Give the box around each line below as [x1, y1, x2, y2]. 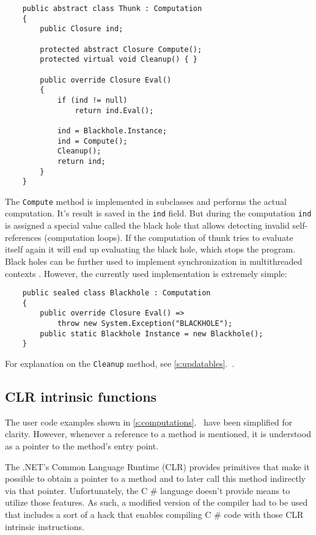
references [5, 231, 42, 243]
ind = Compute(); [57, 136, 128, 146]
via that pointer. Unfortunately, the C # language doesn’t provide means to [5, 484, 290, 496]
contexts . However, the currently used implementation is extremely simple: [5, 267, 287, 279]
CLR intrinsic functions [5, 387, 157, 406]
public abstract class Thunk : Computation [22, 4, 202, 13]
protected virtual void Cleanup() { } [40, 55, 197, 64]
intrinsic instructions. [5, 520, 84, 533]
